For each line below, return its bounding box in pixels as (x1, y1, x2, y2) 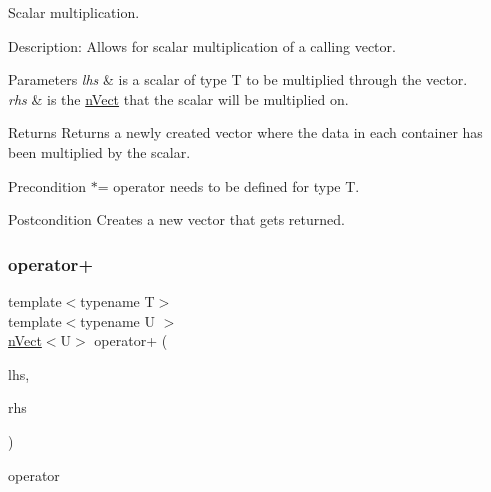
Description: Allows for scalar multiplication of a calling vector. (8, 35, 396, 56)
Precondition (8, 175, 87, 196)
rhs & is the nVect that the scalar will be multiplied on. (8, 88, 349, 109)
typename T (80, 290, 155, 311)
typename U (80, 310, 155, 331)
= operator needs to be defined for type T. (97, 175, 360, 196)
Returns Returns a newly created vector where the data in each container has (8, 122, 483, 143)
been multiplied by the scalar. (8, 141, 191, 162)
